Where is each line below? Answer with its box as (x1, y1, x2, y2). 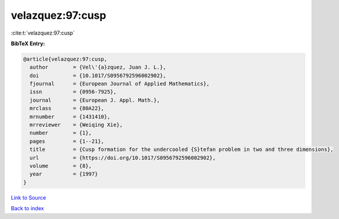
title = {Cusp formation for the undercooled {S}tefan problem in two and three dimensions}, (29, 146, 334, 153)
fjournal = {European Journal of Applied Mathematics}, (29, 80, 210, 87)
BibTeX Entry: (11, 40, 45, 47)
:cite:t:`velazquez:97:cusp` (11, 29, 75, 36)
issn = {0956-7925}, (29, 89, 117, 95)
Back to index (11, 205, 44, 212)
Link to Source (11, 194, 46, 201)
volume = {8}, (29, 163, 92, 169)
